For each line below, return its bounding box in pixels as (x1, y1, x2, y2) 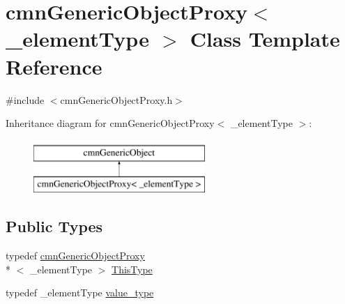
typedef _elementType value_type (6, 285, 154, 300)
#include (6, 92, 45, 107)
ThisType (112, 261, 153, 276)
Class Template (190, 24, 340, 53)
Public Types (6, 215, 103, 237)
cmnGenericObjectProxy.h (60, 92, 173, 107)
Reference (6, 52, 102, 80)
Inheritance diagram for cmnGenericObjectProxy (6, 116, 215, 130)
